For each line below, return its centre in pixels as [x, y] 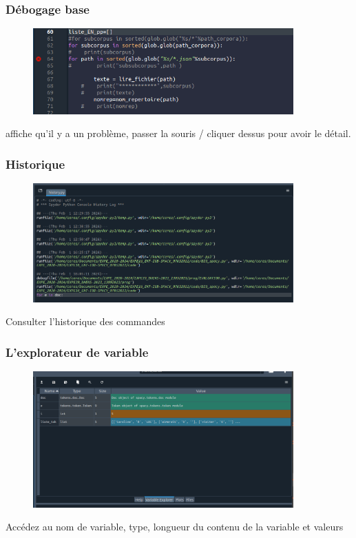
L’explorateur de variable [77, 352]
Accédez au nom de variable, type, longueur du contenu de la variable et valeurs [175, 527]
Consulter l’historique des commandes [85, 321]
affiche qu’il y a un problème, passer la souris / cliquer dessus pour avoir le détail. [178, 133]
